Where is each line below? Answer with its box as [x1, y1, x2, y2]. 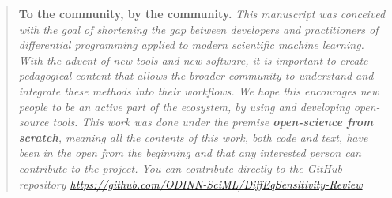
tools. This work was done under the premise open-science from [52, 114, 374, 130]
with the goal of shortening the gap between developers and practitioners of [18, 21, 379, 37]
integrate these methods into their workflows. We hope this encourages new [18, 82, 379, 99]
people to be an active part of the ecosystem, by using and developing [18, 98, 350, 114]
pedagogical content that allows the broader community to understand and [18, 67, 374, 84]
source [18, 114, 49, 130]
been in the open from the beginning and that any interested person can [18, 144, 361, 161]
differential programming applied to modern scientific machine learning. [18, 36, 364, 53]
